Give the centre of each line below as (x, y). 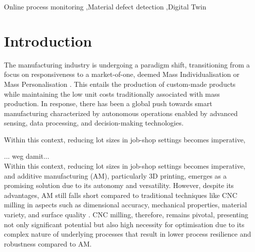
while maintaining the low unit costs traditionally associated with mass (112, 94)
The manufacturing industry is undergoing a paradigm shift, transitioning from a (127, 64)
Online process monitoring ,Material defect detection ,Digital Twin (105, 6)
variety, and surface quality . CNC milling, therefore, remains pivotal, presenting (126, 215)
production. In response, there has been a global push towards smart (108, 103)
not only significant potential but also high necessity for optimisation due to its (124, 224)
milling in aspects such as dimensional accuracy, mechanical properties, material (126, 205)
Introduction (48, 40)
